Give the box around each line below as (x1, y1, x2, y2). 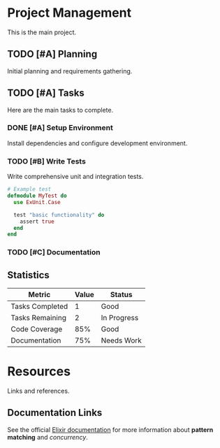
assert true (20, 218, 54, 225)
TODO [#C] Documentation (7, 247, 101, 257)
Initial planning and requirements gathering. (7, 66, 133, 75)
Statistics (7, 269, 50, 281)
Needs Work (101, 335, 142, 345)
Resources (7, 363, 71, 380)
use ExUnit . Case (13, 198, 61, 205)
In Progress (101, 313, 139, 323)
